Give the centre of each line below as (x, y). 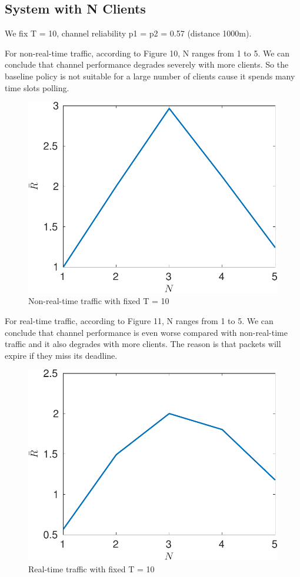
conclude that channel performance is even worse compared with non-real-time (146, 332)
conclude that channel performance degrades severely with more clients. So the (147, 64)
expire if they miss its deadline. (61, 355)
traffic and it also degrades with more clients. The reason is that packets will (143, 344)
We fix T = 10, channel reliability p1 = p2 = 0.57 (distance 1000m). (128, 33)
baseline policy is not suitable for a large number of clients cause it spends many (150, 76)
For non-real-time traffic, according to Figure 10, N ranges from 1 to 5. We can (147, 53)
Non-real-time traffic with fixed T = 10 (99, 301)
